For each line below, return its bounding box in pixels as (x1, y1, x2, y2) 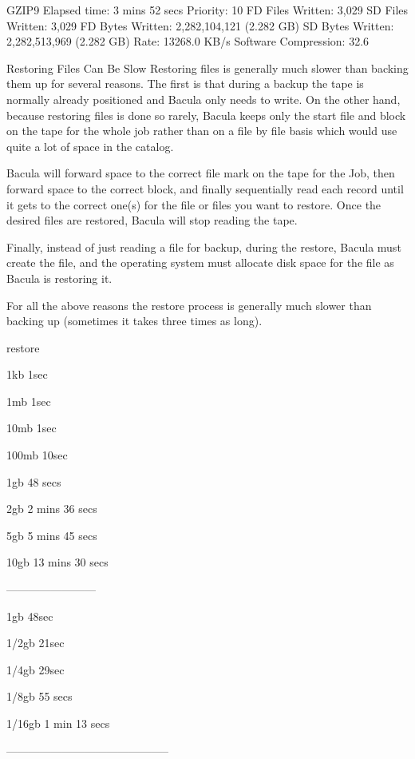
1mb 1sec (6, 392, 51, 409)
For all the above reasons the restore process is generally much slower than (6, 296, 372, 313)
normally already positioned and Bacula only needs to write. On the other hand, (6, 90, 401, 107)
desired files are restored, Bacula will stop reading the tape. (6, 212, 298, 228)
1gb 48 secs (6, 473, 61, 490)
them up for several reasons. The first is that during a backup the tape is (6, 75, 364, 92)
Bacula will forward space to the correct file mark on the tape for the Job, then (6, 165, 395, 181)
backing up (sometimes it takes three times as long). (6, 312, 263, 329)
